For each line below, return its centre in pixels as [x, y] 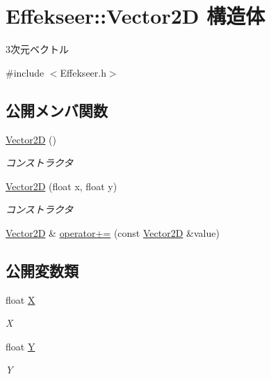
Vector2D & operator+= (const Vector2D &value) [113, 232]
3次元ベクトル [37, 49]
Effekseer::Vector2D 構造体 [135, 16]
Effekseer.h [83, 72]
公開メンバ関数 [57, 110]
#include [25, 72]
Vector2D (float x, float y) [61, 186]
